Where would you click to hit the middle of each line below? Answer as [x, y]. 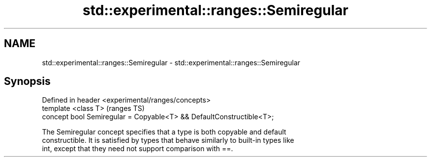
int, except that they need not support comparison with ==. [138, 149]
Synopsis [27, 81]
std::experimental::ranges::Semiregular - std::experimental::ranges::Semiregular [171, 62]
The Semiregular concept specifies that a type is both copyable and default [164, 132]
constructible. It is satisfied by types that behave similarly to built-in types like [168, 140]
